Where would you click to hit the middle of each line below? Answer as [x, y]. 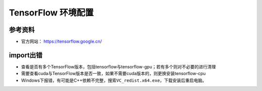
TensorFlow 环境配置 [51, 13]
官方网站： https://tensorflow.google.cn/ [61, 42]
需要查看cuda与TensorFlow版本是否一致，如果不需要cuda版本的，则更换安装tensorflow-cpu [113, 74]
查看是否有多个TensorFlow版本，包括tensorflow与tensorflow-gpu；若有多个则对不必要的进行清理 [118, 67]
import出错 [26, 55]
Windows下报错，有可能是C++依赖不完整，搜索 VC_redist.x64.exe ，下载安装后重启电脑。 [114, 80]
